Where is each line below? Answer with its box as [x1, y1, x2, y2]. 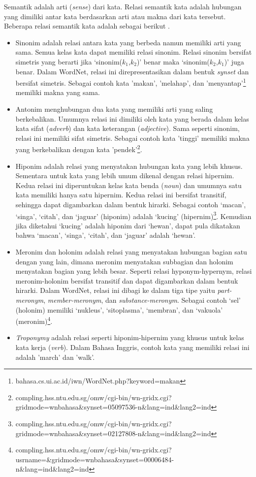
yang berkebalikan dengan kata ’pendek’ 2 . [15, 143, 142, 155]
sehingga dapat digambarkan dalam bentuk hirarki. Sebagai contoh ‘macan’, [15, 199, 246, 209]
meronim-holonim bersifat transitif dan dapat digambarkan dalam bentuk [15, 275, 238, 286]
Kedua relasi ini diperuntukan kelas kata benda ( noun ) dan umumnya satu [15, 180, 242, 190]
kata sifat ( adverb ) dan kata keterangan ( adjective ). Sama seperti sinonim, [15, 123, 240, 133]
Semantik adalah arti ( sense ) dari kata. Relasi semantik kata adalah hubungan [4, 1, 242, 11]
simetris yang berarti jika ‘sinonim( [15, 56, 122, 66]
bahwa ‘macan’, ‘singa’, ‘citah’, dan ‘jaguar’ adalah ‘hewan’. [15, 230, 196, 240]
